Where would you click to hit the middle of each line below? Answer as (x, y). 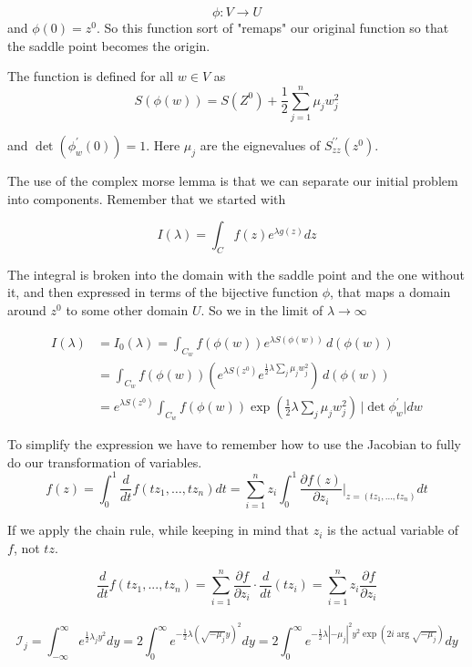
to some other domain (127, 310)
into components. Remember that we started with (147, 198)
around (27, 310)
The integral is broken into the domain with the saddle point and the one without (236, 274)
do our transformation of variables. (105, 462)
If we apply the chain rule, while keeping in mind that (159, 530)
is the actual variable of (393, 530)
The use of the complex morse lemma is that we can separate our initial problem (233, 180)
